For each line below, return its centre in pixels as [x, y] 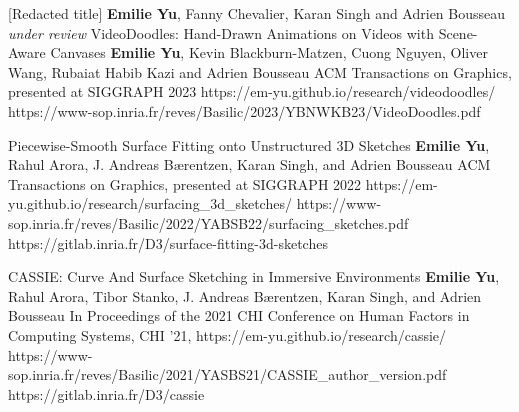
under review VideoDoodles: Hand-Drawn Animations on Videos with [221, 32]
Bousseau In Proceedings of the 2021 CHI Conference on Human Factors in [239, 315]
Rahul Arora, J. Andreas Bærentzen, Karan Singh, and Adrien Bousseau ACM [249, 164]
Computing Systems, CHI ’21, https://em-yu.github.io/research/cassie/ [227, 334]
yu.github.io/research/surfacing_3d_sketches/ [150, 203]
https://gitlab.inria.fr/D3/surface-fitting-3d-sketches [168, 242]
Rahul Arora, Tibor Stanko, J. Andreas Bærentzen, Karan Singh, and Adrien [245, 295]
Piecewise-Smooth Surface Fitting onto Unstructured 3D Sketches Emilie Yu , [249, 144]
